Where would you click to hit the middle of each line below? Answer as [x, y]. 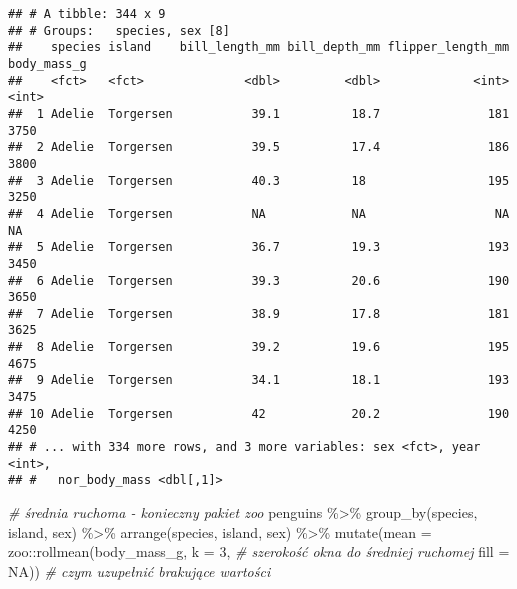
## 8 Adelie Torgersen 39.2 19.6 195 [259, 347]
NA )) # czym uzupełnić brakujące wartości [139, 570]
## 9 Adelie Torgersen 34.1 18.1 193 [259, 380]
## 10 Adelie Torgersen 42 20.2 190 [259, 413]
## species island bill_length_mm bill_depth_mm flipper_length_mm [259, 47]
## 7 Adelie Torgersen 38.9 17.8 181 [259, 313]
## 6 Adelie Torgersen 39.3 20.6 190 [259, 280]
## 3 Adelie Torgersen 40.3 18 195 [259, 180]
